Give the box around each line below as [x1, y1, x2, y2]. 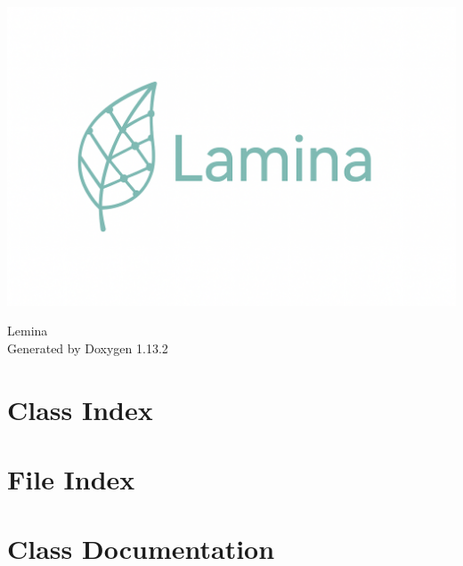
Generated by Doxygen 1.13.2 [7, 338, 168, 357]
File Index [7, 461, 135, 497]
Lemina [7, 321, 48, 340]
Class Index [7, 391, 153, 427]
